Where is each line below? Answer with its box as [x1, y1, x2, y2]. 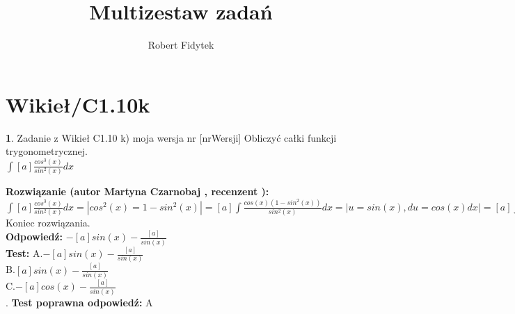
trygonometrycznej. [6, 144, 88, 158]
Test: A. [6, 246, 43, 261]
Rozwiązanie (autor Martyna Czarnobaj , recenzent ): [6, 184, 269, 199]
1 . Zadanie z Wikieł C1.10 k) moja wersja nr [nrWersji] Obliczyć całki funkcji [6, 130, 337, 144]
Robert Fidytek [148, 38, 214, 52]
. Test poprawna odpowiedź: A [6, 295, 153, 309]
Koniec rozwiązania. [6, 215, 90, 230]
